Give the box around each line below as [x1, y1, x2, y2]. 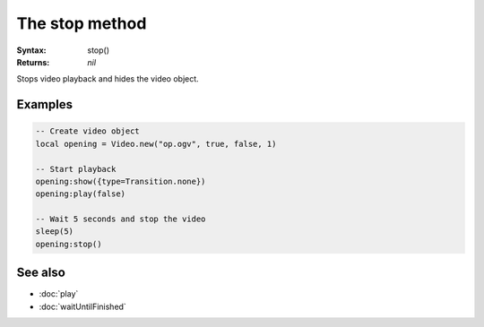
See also [16, 265, 66, 280]
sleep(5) [35, 227, 74, 237]
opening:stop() [35, 238, 102, 249]
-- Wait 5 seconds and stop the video [35, 214, 206, 224]
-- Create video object [35, 126, 141, 136]
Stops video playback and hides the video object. [16, 73, 199, 84]
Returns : [16, 56, 50, 67]
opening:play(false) [35, 189, 125, 199]
